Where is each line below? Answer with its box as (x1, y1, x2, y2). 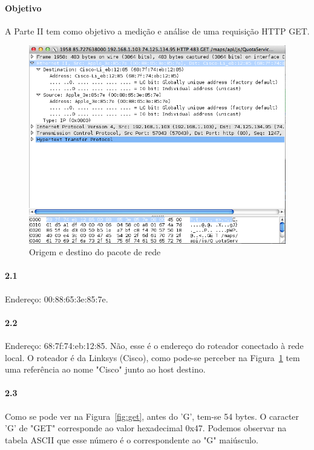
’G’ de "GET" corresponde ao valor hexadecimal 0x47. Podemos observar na (5, 422, 287, 434)
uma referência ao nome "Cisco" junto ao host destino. (5, 363, 206, 376)
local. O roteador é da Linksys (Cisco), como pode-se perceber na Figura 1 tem (5, 351, 300, 364)
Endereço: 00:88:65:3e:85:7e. (5, 292, 108, 305)
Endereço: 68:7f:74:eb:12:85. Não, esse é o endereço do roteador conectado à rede (5, 339, 304, 352)
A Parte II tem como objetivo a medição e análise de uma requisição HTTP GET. (5, 24, 310, 37)
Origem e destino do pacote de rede (29, 246, 161, 258)
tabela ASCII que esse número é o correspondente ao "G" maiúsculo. (5, 433, 258, 446)
